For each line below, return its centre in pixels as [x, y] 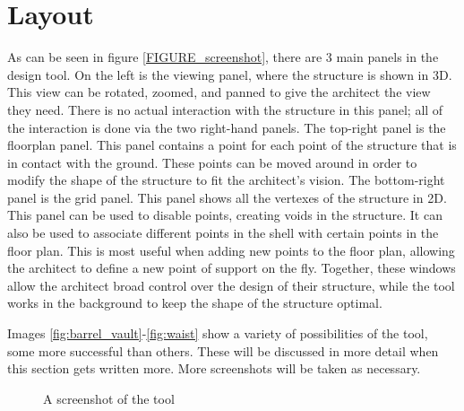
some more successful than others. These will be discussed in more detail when [223, 350]
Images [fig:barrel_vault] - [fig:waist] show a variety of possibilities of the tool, [218, 333]
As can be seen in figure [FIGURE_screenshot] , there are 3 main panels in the [223, 57]
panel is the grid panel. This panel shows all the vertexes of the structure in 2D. [227, 197]
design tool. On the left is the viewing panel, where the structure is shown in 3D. [230, 74]
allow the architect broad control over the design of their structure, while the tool [231, 285]
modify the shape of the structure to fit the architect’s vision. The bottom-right [226, 180]
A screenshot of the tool [109, 398]
